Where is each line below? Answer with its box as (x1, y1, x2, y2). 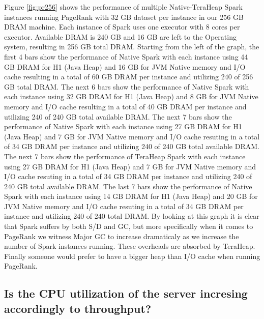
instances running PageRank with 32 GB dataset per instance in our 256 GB (4, 11, 244, 22)
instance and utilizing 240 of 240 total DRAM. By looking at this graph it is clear (4, 211, 259, 221)
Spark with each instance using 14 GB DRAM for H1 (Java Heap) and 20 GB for (4, 191, 258, 201)
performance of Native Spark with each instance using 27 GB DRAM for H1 (4, 121, 242, 132)
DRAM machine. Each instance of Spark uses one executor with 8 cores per (4, 21, 240, 32)
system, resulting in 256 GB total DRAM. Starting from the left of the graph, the (4, 41, 259, 52)
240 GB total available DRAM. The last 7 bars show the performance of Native (4, 181, 252, 191)
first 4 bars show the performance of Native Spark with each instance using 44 (4, 51, 248, 62)
